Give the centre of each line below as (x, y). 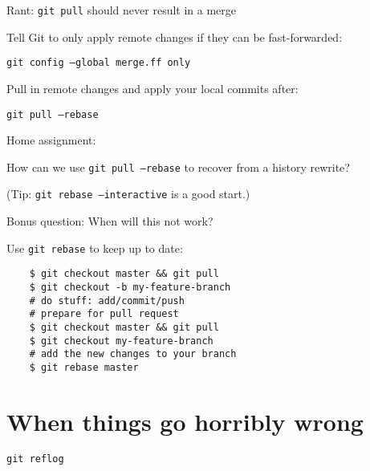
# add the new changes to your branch (133, 354)
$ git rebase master (84, 367)
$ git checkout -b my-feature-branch (130, 287)
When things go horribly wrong (185, 421)
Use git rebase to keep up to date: (95, 248)
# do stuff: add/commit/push (107, 300)
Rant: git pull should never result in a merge (122, 10)
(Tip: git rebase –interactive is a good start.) (128, 194)
